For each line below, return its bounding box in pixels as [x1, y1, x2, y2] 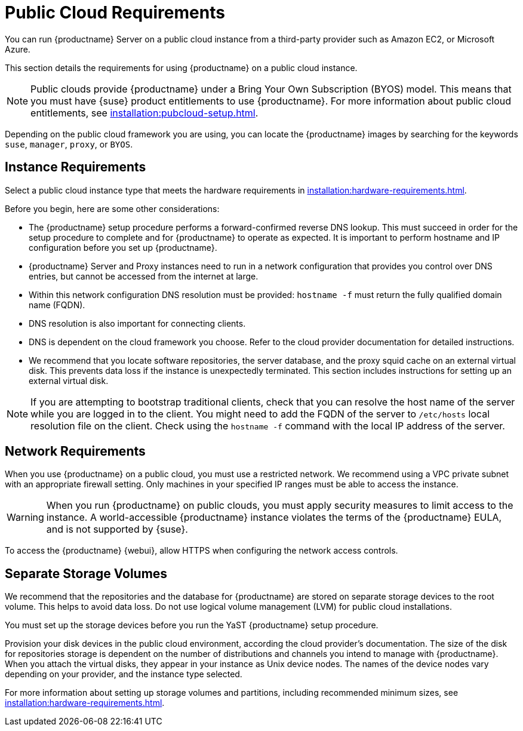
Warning [7, 511, 44, 524]
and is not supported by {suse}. [46, 523, 188, 536]
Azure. [5, 44, 30, 54]
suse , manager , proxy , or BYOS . [5, 139, 133, 149]
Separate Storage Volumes [5, 566, 168, 581]
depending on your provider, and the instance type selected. [5, 669, 242, 680]
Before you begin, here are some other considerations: [5, 203, 220, 214]
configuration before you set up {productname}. [29, 242, 217, 253]
